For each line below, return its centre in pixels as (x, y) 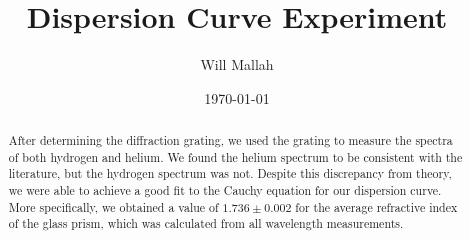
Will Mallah (237, 64)
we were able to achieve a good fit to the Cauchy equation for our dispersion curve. (225, 190)
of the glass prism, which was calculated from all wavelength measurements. (206, 223)
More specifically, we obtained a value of (113, 206)
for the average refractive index (376, 206)
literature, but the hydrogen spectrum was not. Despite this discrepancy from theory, (230, 173)
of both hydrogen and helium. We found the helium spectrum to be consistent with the (235, 156)
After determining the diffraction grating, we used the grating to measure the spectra (230, 140)
